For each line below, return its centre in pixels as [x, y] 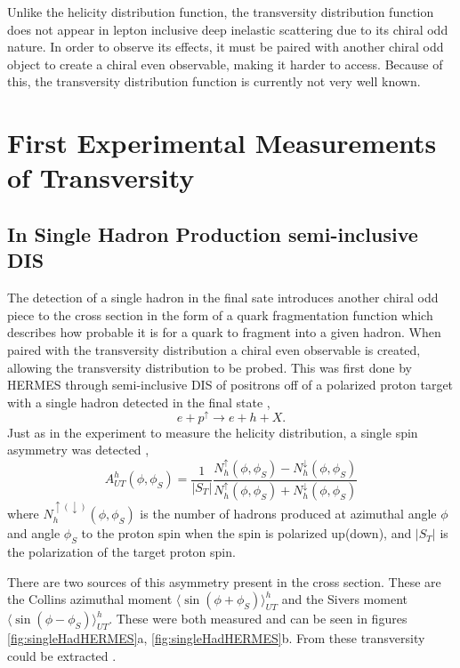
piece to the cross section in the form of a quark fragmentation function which [220, 314]
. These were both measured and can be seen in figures [258, 619]
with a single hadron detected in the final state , [139, 402]
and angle [34, 533]
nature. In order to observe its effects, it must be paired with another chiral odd [226, 47]
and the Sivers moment [344, 599]
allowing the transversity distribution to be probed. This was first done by [210, 367]
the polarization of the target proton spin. [121, 552]
